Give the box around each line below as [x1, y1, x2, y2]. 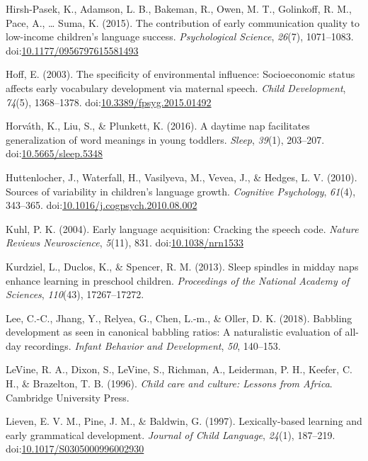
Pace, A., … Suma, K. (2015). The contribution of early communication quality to [6, 15, 360, 30]
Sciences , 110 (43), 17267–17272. [6, 287, 144, 302]
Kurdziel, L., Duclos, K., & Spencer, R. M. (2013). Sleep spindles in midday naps [6, 258, 359, 273]
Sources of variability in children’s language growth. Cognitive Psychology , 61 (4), [6, 183, 356, 198]
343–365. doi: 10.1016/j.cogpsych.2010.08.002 [6, 198, 197, 212]
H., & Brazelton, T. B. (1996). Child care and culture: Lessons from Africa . [6, 376, 333, 391]
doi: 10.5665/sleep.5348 [6, 146, 103, 161]
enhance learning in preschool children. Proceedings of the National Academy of [6, 273, 350, 288]
